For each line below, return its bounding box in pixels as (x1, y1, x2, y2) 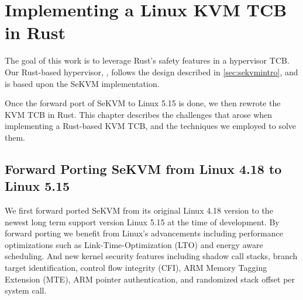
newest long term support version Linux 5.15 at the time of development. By (5, 215, 280, 228)
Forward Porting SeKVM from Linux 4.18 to (5, 159, 282, 177)
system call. (5, 284, 47, 296)
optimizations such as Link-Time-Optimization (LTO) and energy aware (5, 238, 263, 250)
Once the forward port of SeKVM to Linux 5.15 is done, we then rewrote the (5, 97, 281, 109)
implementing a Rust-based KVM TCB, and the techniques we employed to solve (5, 120, 297, 132)
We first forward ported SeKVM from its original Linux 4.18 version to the (5, 204, 273, 217)
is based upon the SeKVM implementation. (5, 77, 160, 89)
